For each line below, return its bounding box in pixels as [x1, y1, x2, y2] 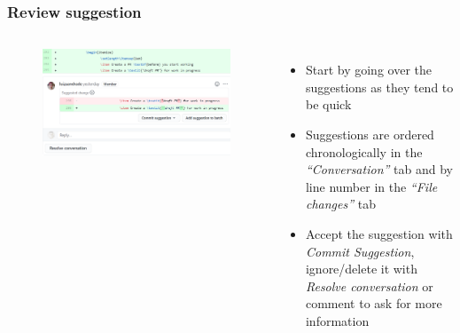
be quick [305, 95, 352, 114]
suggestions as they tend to [305, 77, 454, 96]
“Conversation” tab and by [305, 160, 453, 178]
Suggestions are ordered [305, 125, 434, 143]
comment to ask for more [305, 294, 442, 313]
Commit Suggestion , [305, 242, 415, 260]
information [305, 311, 370, 329]
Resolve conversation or [305, 276, 433, 295]
